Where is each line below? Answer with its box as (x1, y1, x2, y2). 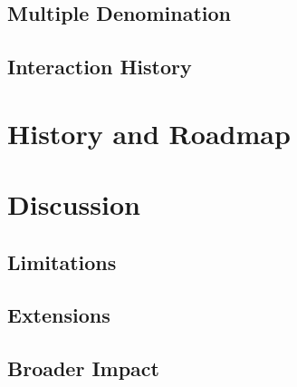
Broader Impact (7, 354, 159, 382)
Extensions (7, 301, 110, 329)
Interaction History (7, 53, 192, 81)
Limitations (7, 247, 117, 276)
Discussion (7, 186, 140, 223)
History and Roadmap (7, 114, 291, 151)
